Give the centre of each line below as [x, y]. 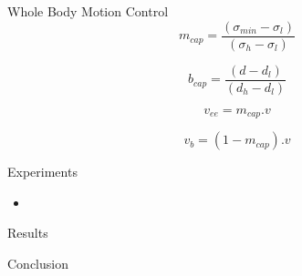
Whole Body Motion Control [88, 11]
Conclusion [38, 263]
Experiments [42, 172]
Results [28, 233]
